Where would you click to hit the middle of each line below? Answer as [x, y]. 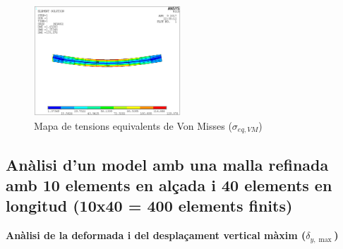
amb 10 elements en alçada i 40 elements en [169, 185]
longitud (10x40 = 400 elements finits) [149, 206]
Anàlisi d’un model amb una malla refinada [167, 164]
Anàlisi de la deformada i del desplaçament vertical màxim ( [156, 235]
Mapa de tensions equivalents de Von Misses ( [133, 125]
